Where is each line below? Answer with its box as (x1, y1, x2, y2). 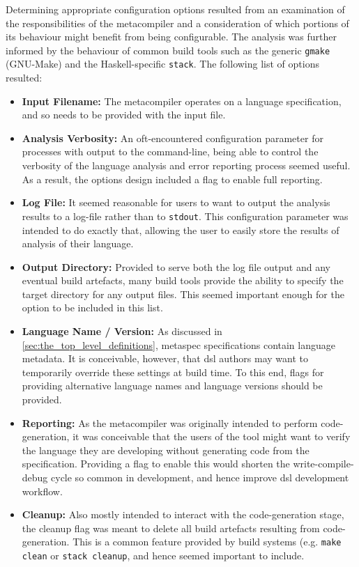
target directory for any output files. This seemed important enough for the (22, 286, 344, 301)
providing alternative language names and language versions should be (22, 378, 323, 393)
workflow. (22, 483, 63, 498)
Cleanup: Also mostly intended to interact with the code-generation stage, (22, 507, 344, 522)
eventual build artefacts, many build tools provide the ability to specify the (22, 273, 344, 288)
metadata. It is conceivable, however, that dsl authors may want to (22, 351, 308, 366)
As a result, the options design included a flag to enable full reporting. (22, 171, 323, 186)
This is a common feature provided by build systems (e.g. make (72, 534, 342, 549)
